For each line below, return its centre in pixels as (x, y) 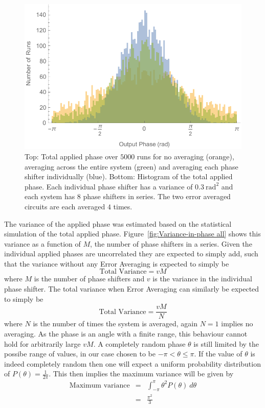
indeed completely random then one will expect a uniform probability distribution (132, 363)
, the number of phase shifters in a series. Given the (171, 243)
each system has (50, 196)
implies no (237, 323)
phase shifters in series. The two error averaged (157, 196)
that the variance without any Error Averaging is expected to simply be (117, 263)
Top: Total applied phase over (71, 156)
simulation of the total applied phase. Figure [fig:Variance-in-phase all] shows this (132, 234)
